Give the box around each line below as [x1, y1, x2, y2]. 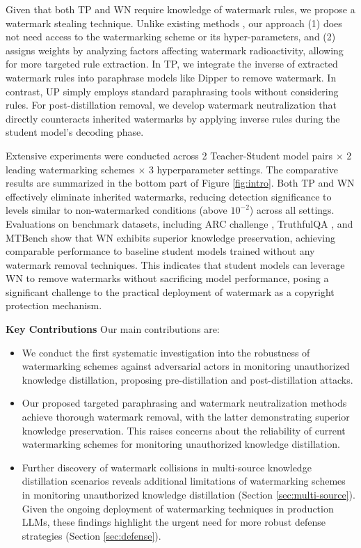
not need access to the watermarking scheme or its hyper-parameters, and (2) [6, 29, 336, 44]
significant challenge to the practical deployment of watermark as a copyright [6, 284, 335, 299]
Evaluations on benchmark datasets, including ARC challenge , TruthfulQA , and [6, 216, 353, 230]
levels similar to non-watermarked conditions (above [6, 203, 227, 217]
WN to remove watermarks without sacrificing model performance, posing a [6, 271, 329, 285]
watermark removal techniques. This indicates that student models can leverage [6, 257, 345, 272]
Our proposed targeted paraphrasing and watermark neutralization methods [22, 396, 347, 410]
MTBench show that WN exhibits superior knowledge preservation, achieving [6, 230, 335, 244]
